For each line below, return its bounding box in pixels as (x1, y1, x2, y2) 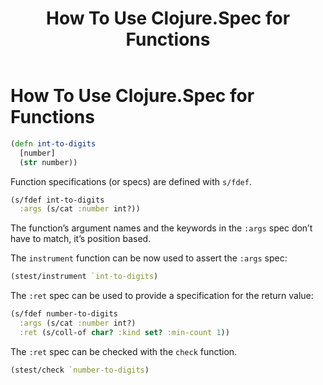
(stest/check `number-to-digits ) (10, 365, 150, 375)
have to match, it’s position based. (10, 233, 152, 245)
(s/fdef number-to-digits (10, 309, 118, 319)
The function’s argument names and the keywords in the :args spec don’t (10, 222, 313, 234)
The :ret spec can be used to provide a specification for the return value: (10, 290, 314, 302)
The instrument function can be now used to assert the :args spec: (10, 252, 288, 264)
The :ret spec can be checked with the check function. (10, 345, 238, 357)
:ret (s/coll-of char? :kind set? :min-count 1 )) (19, 327, 230, 337)
